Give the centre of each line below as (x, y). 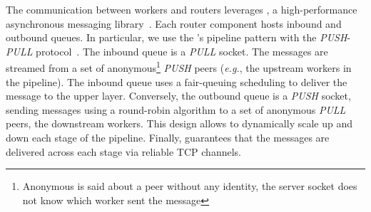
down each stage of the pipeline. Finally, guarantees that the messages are (168, 137)
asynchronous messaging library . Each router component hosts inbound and (174, 23)
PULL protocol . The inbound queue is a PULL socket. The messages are (167, 51)
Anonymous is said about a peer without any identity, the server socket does (190, 186)
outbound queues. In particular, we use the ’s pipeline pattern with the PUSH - (178, 37)
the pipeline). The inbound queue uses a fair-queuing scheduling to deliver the (177, 81)
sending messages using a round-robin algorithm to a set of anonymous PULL (176, 109)
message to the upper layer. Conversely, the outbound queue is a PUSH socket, (178, 96)
